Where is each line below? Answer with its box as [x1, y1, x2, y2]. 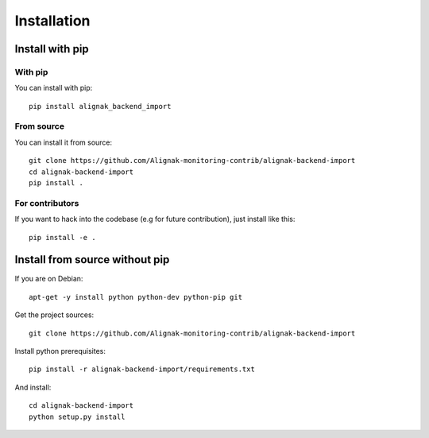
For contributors [14, 197, 79, 208]
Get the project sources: [14, 310, 95, 320]
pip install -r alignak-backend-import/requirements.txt [29, 365, 256, 374]
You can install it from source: [14, 138, 113, 147]
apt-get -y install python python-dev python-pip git [29, 293, 242, 301]
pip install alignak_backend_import [29, 102, 172, 110]
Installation [14, 12, 91, 29]
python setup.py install [29, 412, 126, 421]
